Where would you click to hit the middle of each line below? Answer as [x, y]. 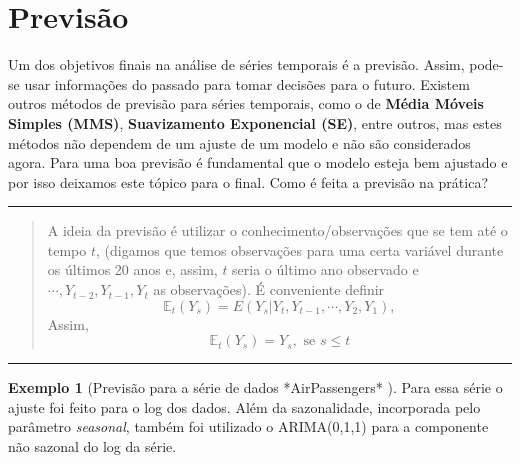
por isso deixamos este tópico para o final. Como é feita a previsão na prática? [248, 181]
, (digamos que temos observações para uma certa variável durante [300, 249]
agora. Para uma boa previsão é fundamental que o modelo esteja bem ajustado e [258, 162]
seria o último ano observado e [325, 269]
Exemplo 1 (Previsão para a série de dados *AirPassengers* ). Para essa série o [255, 387]
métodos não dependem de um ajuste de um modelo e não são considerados [239, 142]
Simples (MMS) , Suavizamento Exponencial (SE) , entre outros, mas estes [255, 122]
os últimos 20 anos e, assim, [132, 269]
